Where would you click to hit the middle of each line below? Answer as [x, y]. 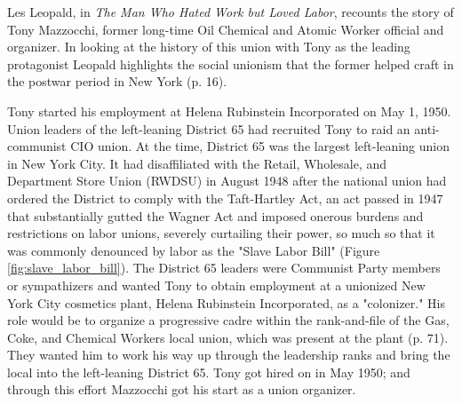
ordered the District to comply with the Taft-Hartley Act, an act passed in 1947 [225, 198]
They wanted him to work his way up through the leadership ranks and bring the [229, 355]
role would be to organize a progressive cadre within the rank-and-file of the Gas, [228, 320]
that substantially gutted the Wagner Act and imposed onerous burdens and [215, 215]
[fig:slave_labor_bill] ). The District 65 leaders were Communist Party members [224, 268]
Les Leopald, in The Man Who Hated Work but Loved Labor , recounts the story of [231, 12]
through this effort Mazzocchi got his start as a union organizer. [182, 389]
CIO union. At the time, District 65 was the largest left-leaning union [260, 146]
